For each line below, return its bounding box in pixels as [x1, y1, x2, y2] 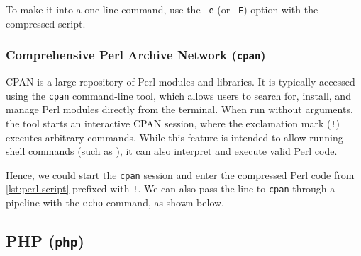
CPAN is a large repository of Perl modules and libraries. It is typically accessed [6, 74, 355, 89]
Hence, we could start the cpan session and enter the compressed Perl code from [6, 167, 355, 182]
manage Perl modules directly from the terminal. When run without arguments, [6, 102, 353, 117]
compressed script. [6, 16, 86, 30]
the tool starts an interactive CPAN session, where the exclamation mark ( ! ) [6, 115, 340, 130]
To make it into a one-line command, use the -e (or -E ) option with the [6, 2, 318, 16]
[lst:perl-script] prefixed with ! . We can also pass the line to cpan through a [6, 181, 335, 196]
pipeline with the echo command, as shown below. [6, 195, 225, 210]
